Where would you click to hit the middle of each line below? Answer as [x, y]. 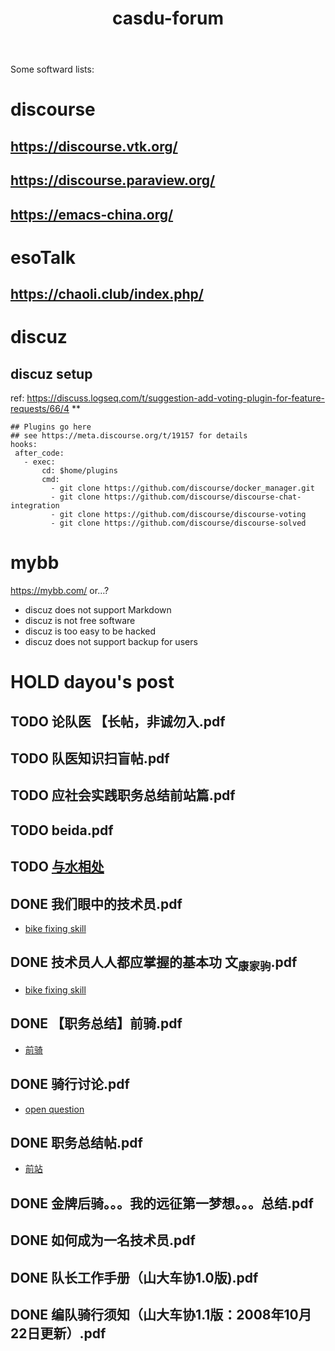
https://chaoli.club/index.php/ [107, 294]
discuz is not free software [80, 621]
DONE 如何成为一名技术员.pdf [103, 1240]
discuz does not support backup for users [111, 642]
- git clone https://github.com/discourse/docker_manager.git [182, 488]
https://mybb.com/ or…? [60, 591]
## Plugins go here [51, 427]
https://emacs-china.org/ [92, 214]
